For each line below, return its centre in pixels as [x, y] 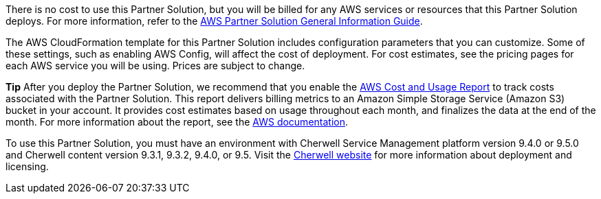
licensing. [27, 166]
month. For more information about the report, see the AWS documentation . [177, 122]
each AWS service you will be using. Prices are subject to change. [155, 66]
